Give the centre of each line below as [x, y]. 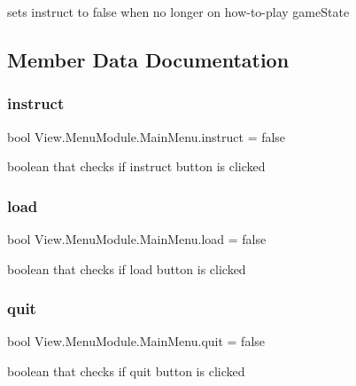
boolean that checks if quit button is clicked [126, 371]
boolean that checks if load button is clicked [127, 268]
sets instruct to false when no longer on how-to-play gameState [178, 12]
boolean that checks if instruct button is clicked [136, 166]
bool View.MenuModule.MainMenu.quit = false [136, 341]
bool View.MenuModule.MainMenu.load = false [137, 239]
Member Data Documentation [148, 59]
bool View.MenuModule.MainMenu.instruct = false [147, 136]
